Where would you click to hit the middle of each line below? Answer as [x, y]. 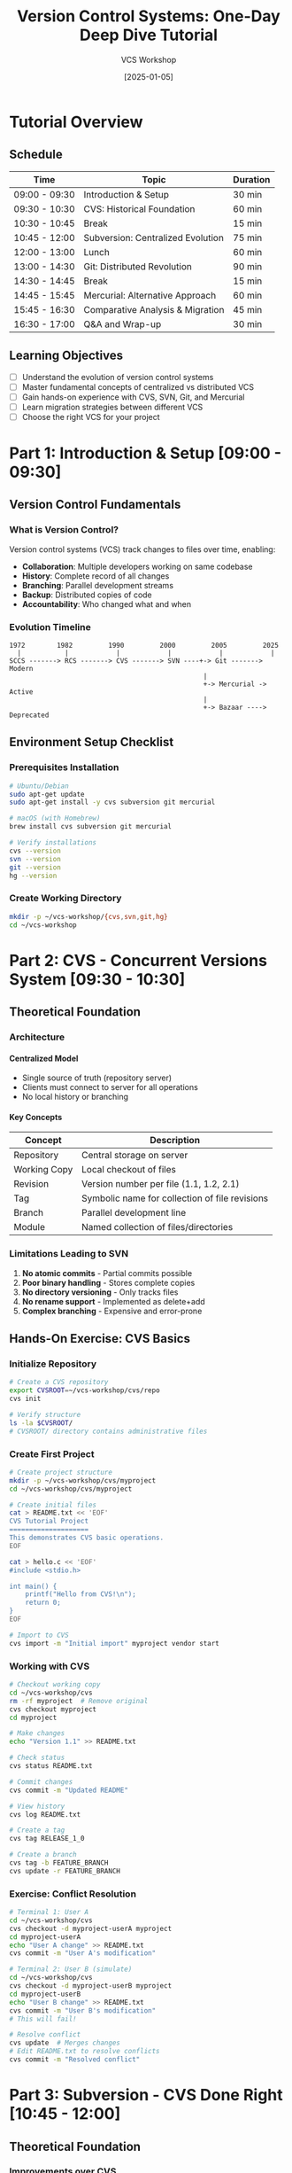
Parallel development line [134, 1213]
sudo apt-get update [47, 794]
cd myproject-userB [45, 1994]
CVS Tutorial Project [49, 1522]
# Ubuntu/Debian [39, 786]
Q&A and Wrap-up [123, 323]
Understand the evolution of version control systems [118, 377]
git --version [35, 867]
